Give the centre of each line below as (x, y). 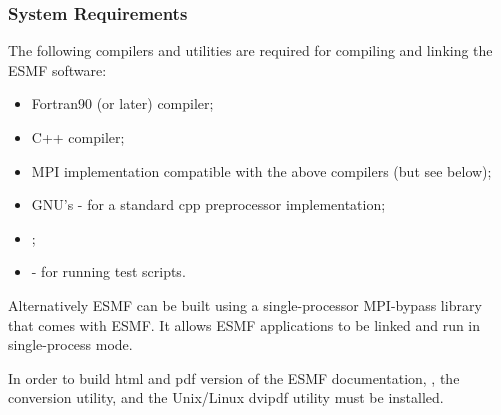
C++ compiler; (78, 137)
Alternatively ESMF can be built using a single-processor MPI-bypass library (245, 304)
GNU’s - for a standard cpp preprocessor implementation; (208, 204)
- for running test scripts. (108, 271)
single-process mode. (70, 344)
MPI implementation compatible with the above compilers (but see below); (261, 170)
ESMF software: (57, 69)
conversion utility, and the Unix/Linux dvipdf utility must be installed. (226, 397)
